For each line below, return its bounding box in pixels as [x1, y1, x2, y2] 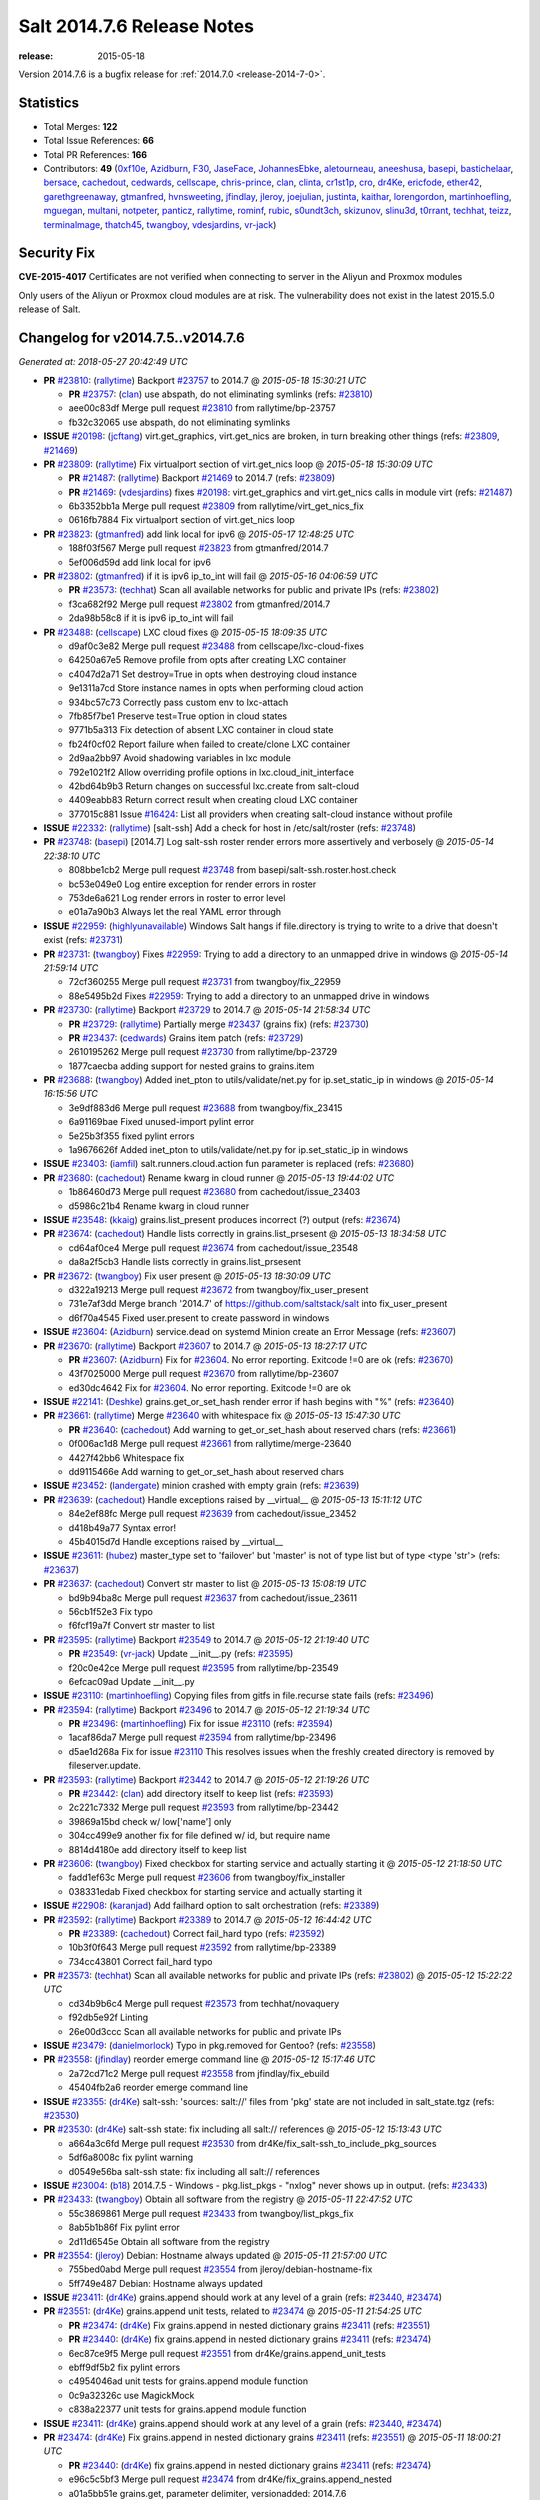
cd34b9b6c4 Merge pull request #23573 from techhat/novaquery [68, 1997, 340, 2009]
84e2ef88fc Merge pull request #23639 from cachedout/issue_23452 [68, 1508, 357, 1520]
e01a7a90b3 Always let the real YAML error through [68, 906, 282, 918]
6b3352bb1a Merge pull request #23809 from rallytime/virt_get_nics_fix [68, 500, 364, 512]
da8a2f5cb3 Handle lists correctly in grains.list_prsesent [68, 1256, 302, 1268]
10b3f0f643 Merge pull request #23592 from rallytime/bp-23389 [68, 1941, 337, 1954]
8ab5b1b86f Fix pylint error [68, 2221, 180, 2234]
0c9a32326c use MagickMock [68, 2389, 195, 2401]
